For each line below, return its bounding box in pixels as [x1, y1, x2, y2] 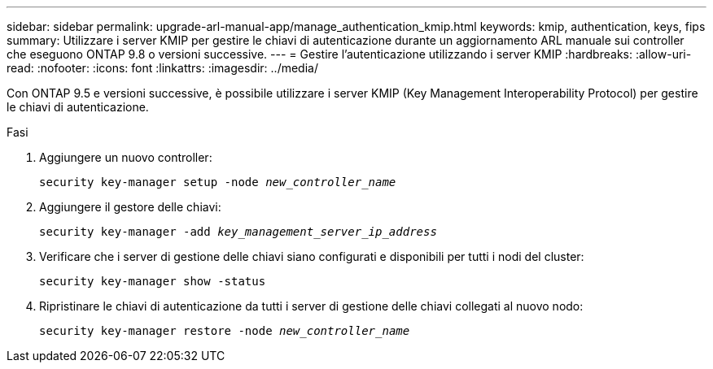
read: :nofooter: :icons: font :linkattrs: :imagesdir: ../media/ [7, 61, 318, 75]
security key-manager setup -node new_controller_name [39, 176, 396, 189]
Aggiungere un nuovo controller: [39, 150, 212, 164]
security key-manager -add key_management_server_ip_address [39, 225, 437, 238]
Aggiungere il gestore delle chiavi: [39, 200, 221, 214]
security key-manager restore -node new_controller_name [39, 324, 410, 337]
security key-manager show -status [39, 275, 266, 288]
